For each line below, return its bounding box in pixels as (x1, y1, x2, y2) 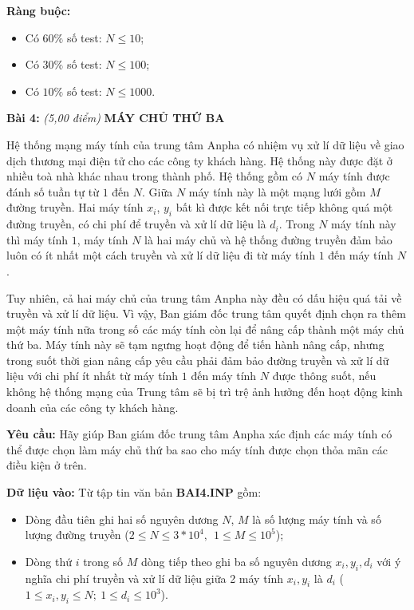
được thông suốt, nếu (272, 367, 377, 384)
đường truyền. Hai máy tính (6, 199, 144, 216)
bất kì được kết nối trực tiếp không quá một (175, 199, 393, 216)
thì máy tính (6, 231, 69, 248)
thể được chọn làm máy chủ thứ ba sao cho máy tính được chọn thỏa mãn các (6, 441, 388, 457)
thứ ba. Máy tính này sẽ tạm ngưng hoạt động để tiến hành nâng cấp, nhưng (6, 336, 384, 353)
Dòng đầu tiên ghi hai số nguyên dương (25, 510, 219, 527)
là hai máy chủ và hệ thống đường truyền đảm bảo (144, 231, 392, 248)
